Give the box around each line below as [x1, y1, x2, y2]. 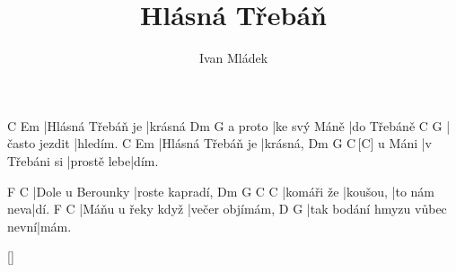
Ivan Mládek [198, 48, 268, 67]
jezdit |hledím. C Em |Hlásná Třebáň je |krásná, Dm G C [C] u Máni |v [39, 134, 432, 153]
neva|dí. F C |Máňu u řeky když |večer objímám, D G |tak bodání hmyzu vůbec [7, 199, 447, 218]
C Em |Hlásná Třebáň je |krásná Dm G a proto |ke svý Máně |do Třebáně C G [7, 116, 443, 135]
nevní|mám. [7, 216, 72, 235]
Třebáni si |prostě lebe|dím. [7, 151, 159, 170]
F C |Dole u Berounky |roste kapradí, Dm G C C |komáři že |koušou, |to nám [7, 181, 434, 200]
